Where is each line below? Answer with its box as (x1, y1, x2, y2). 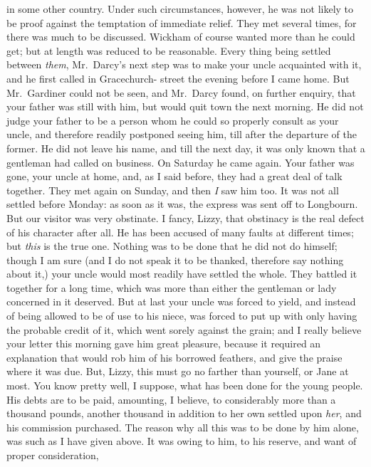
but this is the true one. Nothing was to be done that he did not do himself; (6, 238, 338, 253)
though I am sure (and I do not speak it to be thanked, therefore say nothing (6, 252, 344, 267)
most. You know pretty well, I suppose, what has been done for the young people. (6, 378, 363, 393)
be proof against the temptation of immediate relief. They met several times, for (6, 15, 357, 30)
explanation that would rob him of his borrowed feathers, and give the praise (6, 350, 343, 364)
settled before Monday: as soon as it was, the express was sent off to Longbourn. (6, 196, 358, 211)
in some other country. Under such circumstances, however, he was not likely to (6, 1, 354, 16)
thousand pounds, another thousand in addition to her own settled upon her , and (6, 406, 362, 421)
